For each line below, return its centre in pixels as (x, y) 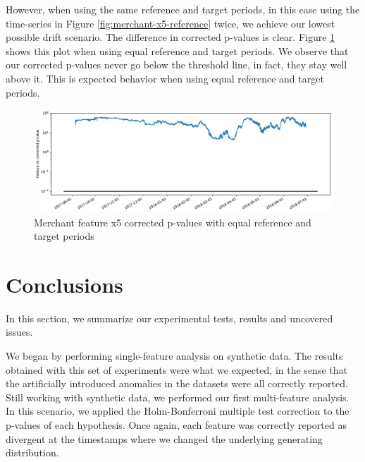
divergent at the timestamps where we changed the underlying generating (164, 438)
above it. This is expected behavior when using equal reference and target (165, 78)
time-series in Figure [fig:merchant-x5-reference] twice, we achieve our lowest (171, 23)
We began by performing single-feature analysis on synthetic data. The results (174, 355)
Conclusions (64, 284)
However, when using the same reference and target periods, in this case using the (183, 9)
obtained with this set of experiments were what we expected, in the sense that (177, 369)
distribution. (32, 452)
